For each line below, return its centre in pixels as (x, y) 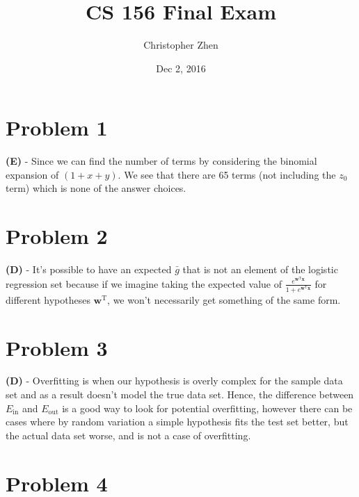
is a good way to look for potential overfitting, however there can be (207, 408)
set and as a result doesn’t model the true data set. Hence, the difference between (180, 394)
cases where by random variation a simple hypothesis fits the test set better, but (177, 422)
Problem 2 (57, 236)
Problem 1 (57, 128)
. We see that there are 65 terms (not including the (227, 174)
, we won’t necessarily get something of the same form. (224, 299)
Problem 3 (57, 347)
